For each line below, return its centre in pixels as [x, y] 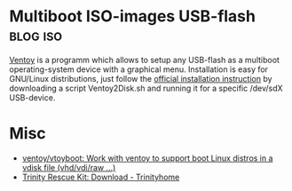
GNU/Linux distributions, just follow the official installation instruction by [141, 78]
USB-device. [32, 97]
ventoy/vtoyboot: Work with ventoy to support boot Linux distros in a [147, 158]
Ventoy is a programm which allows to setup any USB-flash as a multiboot [144, 60]
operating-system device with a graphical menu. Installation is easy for [139, 69]
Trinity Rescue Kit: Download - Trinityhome [101, 177]
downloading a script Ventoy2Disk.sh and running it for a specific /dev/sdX [146, 88]
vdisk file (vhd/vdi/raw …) [69, 167]
